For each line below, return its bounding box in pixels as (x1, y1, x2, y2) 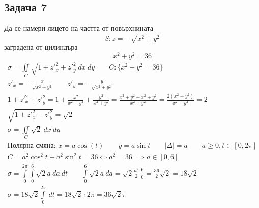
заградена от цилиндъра (4, 42, 78, 52)
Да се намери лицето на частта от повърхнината (4, 23, 153, 33)
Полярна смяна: (7, 142, 56, 150)
